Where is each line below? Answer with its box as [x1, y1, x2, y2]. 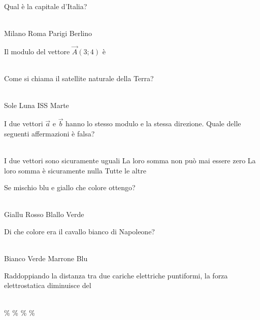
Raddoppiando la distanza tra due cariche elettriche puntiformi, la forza [4, 270, 228, 280]
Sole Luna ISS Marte [4, 100, 69, 111]
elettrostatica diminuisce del [4, 280, 91, 291]
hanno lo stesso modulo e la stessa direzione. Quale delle [66, 118, 241, 129]
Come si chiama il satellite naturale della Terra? [4, 73, 154, 84]
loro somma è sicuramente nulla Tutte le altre [4, 165, 146, 175]
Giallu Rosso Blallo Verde [4, 209, 84, 220]
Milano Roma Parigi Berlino [4, 28, 92, 39]
